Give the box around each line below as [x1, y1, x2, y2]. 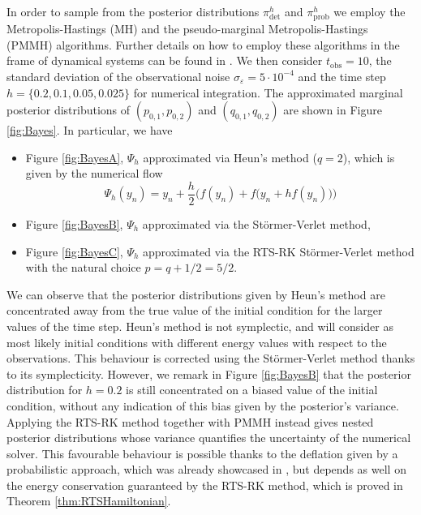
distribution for [6, 381, 83, 398]
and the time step [298, 67, 386, 84]
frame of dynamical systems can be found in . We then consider [6, 52, 323, 69]
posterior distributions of [6, 101, 131, 118]
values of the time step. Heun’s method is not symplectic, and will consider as [6, 317, 393, 334]
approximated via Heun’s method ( [143, 148, 317, 165]
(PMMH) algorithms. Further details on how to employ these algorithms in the [6, 36, 400, 53]
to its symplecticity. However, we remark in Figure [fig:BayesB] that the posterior [6, 365, 411, 382]
